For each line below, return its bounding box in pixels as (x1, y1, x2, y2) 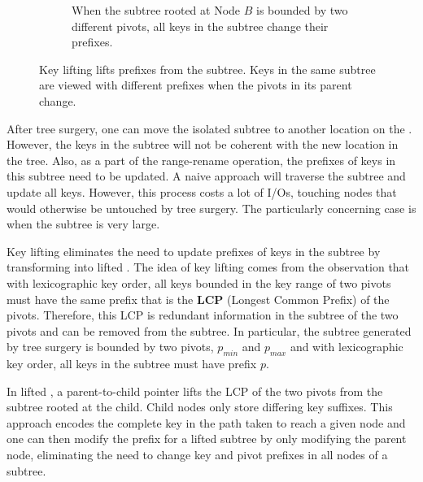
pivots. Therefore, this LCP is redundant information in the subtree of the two (7, 306, 399, 324)
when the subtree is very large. (7, 215, 160, 232)
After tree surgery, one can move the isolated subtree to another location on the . (7, 119, 412, 137)
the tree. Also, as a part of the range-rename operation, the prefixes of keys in (7, 151, 396, 168)
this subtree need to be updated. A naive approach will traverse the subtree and (7, 167, 406, 185)
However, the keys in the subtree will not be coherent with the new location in (7, 136, 399, 153)
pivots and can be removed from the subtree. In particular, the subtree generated (7, 322, 412, 339)
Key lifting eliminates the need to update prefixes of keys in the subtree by (7, 242, 381, 259)
